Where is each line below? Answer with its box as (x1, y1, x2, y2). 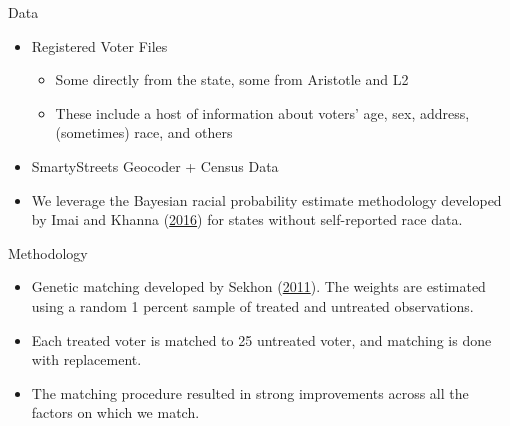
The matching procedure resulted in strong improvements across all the (31, 382, 469, 403)
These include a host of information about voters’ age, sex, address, (55, 102, 470, 123)
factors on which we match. (31, 402, 200, 423)
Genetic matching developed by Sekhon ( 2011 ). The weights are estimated (31, 276, 486, 297)
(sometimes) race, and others (55, 122, 233, 143)
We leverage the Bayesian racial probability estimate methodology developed (31, 189, 502, 210)
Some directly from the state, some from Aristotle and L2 (55, 69, 409, 90)
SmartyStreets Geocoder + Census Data (31, 155, 279, 176)
